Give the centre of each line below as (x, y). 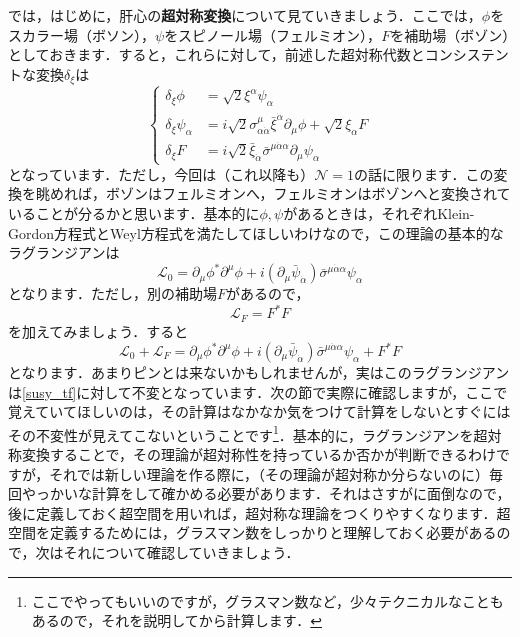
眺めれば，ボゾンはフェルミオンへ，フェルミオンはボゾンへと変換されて (273, 193)
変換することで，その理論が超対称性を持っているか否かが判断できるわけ (259, 454)
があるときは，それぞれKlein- (379, 213)
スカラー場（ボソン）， (81, 34)
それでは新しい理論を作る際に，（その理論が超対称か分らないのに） (269, 473)
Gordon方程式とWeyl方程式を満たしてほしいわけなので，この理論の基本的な (256, 232)
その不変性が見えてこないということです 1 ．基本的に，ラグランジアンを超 (248, 433)
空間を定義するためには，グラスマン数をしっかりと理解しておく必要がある (252, 532)
